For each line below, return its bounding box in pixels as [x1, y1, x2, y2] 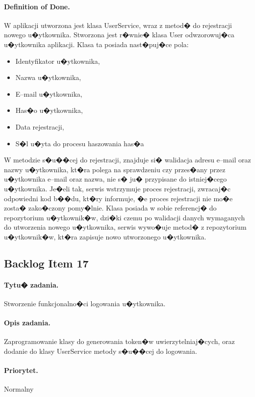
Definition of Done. [4, 1, 70, 11]
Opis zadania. [4, 318, 51, 328]
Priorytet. [4, 365, 38, 375]
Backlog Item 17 [4, 255, 89, 270]
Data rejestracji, [15, 121, 64, 132]
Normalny [4, 384, 34, 394]
